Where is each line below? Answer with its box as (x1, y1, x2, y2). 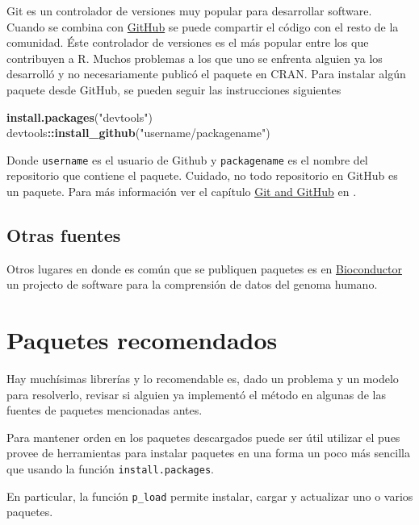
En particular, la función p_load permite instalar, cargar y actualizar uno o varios (6, 487, 413, 504)
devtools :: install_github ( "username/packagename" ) (6, 124, 270, 141)
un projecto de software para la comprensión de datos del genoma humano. (6, 276, 378, 293)
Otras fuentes (6, 222, 121, 247)
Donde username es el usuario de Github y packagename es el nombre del (6, 151, 368, 168)
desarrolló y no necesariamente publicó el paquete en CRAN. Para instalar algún (6, 65, 406, 82)
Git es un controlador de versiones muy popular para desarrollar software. (6, 2, 372, 19)
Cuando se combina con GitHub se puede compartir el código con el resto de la (6, 18, 399, 35)
